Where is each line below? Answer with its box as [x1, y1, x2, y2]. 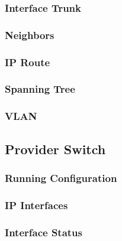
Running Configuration [5, 170, 117, 185]
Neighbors [5, 27, 54, 42]
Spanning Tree [5, 82, 75, 96]
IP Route [5, 54, 50, 69]
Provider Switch [5, 139, 106, 158]
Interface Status [5, 224, 82, 239]
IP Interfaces [5, 197, 68, 212]
